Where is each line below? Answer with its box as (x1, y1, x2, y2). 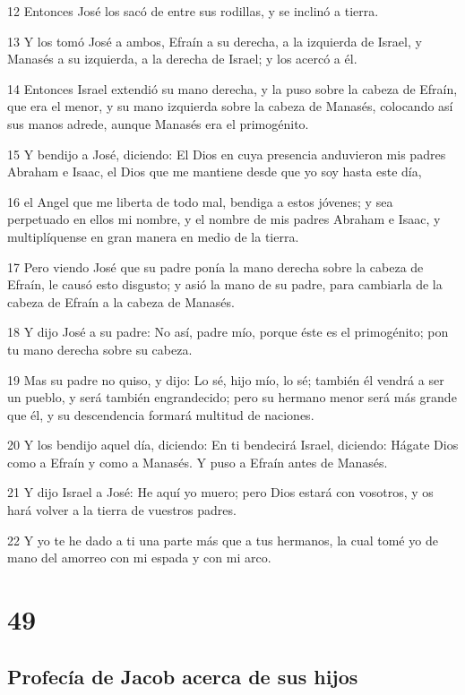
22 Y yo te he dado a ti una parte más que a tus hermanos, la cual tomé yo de (7, 530, 438, 549)
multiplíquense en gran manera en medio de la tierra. (7, 227, 299, 245)
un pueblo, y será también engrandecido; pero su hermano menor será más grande (7, 388, 457, 407)
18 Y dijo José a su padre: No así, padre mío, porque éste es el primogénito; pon (7, 322, 449, 341)
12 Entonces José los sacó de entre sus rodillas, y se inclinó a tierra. (7, 2, 379, 20)
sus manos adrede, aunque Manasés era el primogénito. (7, 114, 309, 133)
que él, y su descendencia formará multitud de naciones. (7, 405, 314, 424)
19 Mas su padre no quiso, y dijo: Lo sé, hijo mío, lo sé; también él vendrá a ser (7, 370, 444, 389)
